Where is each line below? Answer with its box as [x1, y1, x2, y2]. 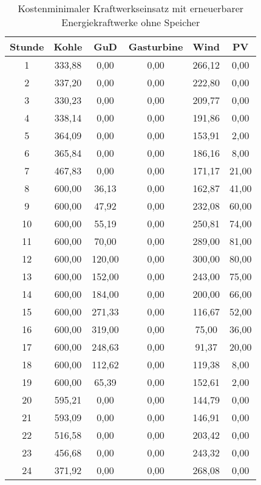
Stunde [10, 40, 44, 53]
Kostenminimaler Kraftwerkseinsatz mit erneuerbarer [18, 1, 244, 15]
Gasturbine [128, 40, 183, 53]
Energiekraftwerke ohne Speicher [61, 15, 200, 29]
